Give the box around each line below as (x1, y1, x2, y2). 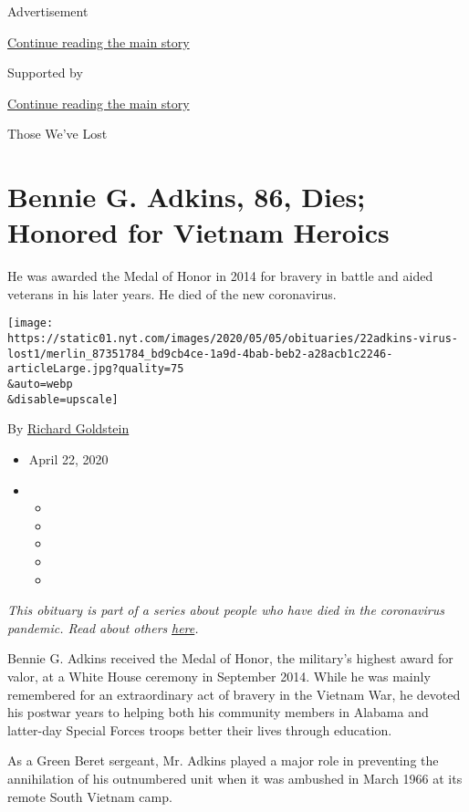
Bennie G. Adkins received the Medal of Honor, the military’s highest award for (7, 649, 453, 668)
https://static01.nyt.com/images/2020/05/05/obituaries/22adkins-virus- (7, 332, 458, 346)
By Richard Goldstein (7, 419, 130, 438)
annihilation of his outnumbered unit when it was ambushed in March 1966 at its (7, 768, 463, 787)
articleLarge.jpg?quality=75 (7, 362, 184, 376)
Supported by (7, 63, 83, 82)
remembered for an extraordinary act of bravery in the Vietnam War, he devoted (7, 684, 461, 703)
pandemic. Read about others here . (7, 618, 199, 637)
